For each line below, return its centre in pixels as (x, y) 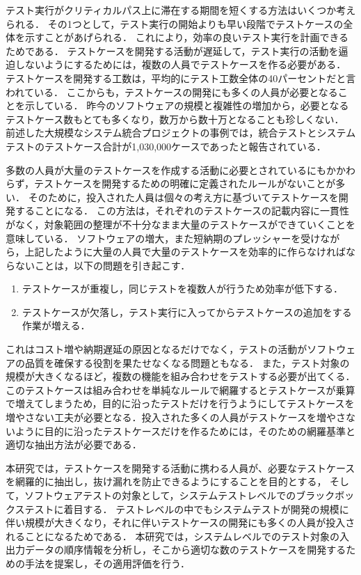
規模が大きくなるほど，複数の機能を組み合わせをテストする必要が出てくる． (180, 376)
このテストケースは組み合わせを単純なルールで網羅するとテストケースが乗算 (180, 389)
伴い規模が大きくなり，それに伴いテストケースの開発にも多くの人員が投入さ (180, 522)
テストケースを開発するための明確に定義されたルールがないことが (185, 183)
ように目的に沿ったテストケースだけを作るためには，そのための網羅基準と (185, 431)
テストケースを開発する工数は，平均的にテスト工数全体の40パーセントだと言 (181, 78)
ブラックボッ (325, 495)
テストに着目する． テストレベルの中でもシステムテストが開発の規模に (187, 509)
